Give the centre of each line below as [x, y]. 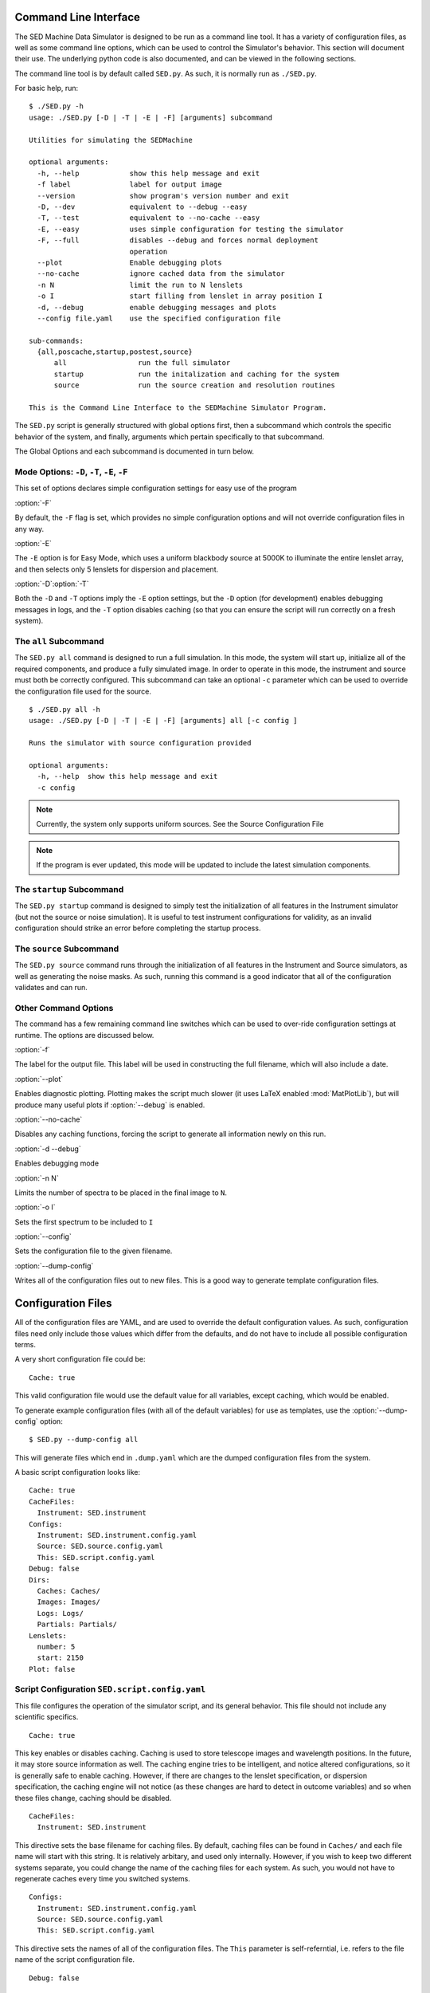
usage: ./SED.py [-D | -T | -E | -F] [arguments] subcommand [150, 117]
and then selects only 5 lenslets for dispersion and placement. [117, 569]
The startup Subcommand [69, 889]
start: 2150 [60, 1658]
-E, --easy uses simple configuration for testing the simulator [190, 229]
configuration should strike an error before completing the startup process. [138, 928]
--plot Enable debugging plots [129, 262]
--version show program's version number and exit [163, 196]
